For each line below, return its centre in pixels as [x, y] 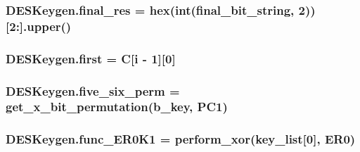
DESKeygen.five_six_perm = [93, 90]
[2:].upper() [39, 26]
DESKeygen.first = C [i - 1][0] [91, 58]
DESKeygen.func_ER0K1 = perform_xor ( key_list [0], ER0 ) [181, 139]
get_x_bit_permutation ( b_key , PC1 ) [117, 107]
